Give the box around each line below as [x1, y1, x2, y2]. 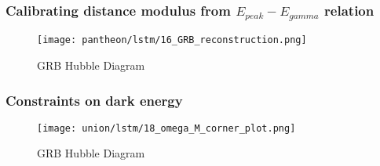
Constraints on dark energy [5, 90, 183, 110]
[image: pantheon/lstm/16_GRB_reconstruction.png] [37, 34, 307, 46]
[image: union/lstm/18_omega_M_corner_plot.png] [37, 122, 296, 134]
